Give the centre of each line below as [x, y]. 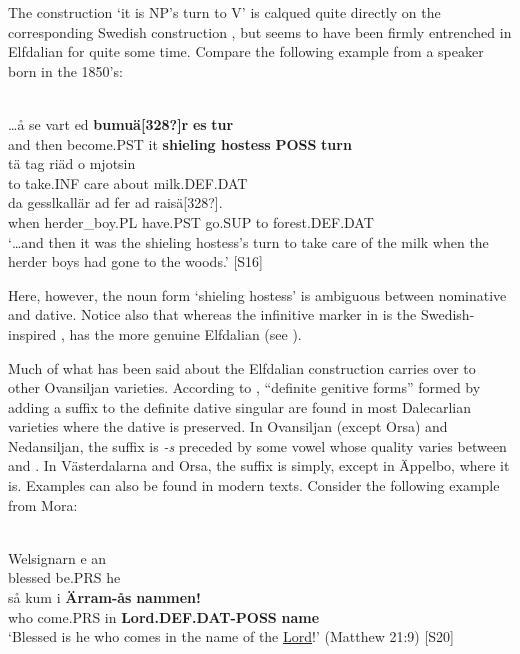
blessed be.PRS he [64, 577]
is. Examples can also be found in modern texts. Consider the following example [254, 485]
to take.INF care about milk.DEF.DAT [128, 182]
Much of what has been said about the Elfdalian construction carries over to [242, 367]
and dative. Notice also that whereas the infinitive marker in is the [212, 314]
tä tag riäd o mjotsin [72, 163]
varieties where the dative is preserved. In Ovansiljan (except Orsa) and [228, 426]
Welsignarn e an [57, 557]
